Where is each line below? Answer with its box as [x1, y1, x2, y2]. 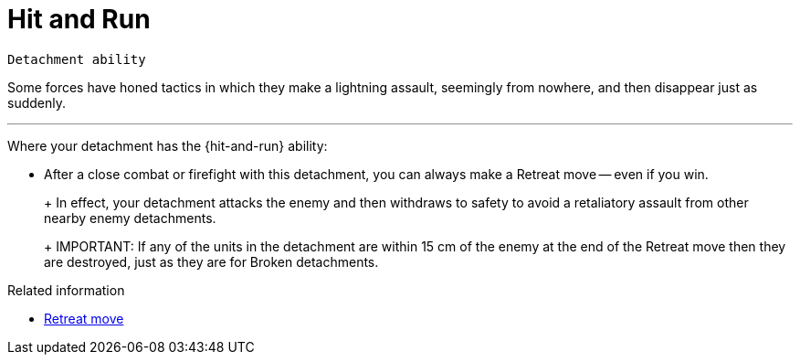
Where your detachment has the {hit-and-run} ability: [7, 137, 328, 154]
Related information [7, 282, 125, 298]
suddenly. [7, 94, 66, 111]
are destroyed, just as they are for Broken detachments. [44, 253, 379, 270]
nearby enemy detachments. [44, 209, 216, 226]
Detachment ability [7, 51, 146, 67]
